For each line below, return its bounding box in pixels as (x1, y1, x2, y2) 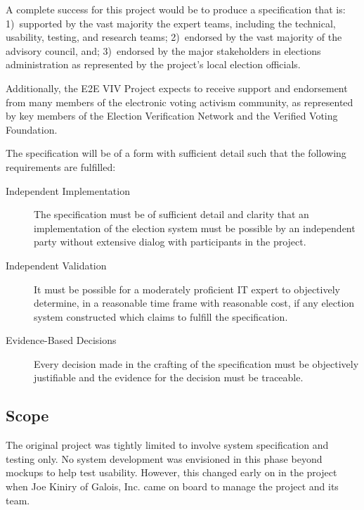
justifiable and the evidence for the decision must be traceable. (34, 370, 304, 385)
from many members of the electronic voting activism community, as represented (6, 94, 353, 109)
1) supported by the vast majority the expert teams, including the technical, (6, 15, 336, 30)
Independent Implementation (6, 183, 130, 198)
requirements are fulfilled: (6, 159, 116, 174)
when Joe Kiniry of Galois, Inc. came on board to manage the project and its (6, 479, 339, 494)
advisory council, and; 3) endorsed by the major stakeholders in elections (6, 43, 321, 58)
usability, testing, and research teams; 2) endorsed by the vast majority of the (6, 30, 342, 44)
